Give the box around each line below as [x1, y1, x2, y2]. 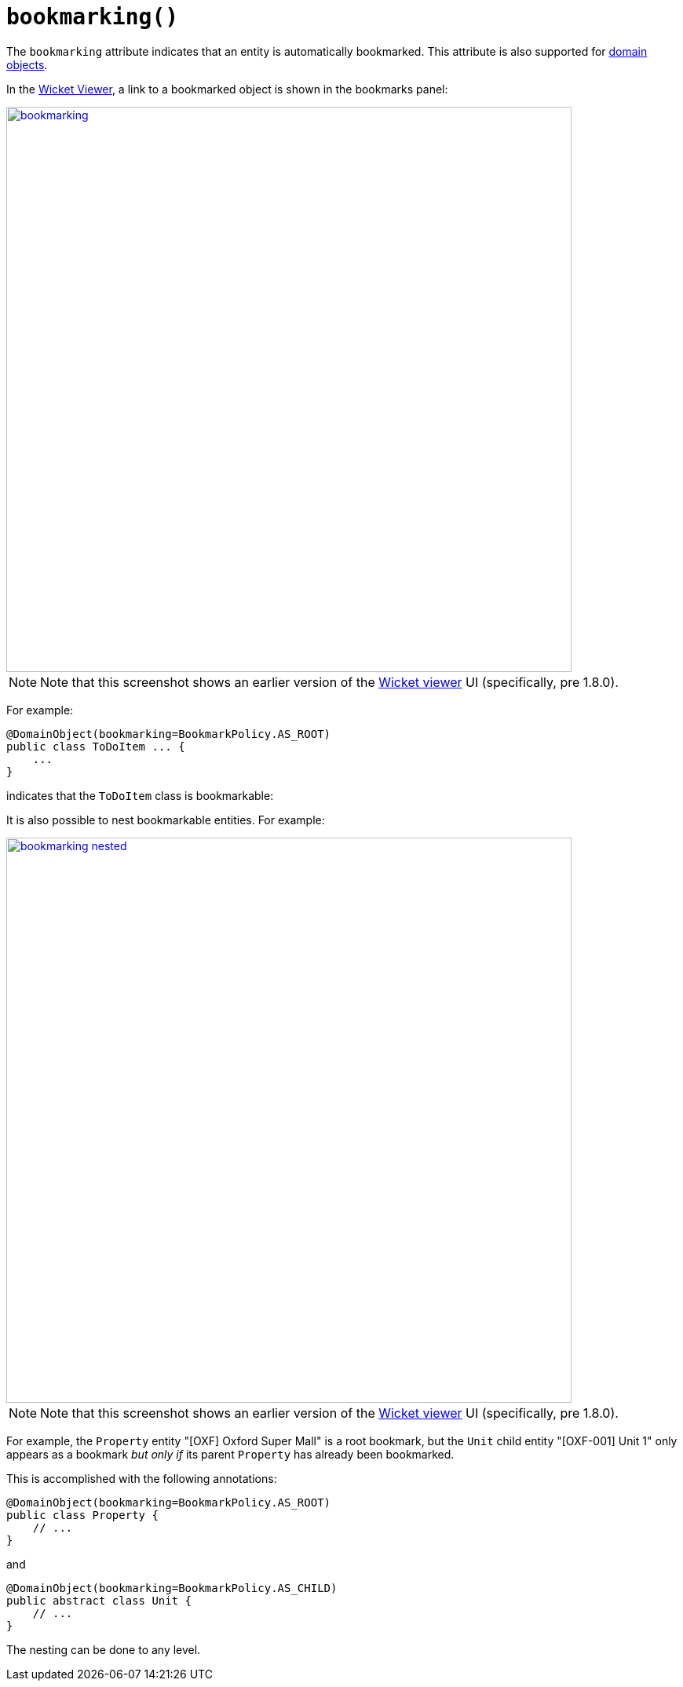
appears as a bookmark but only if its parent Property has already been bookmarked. [6, 1447, 455, 1461]
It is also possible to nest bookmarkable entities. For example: [6, 812, 325, 827]
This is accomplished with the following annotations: [6, 1471, 277, 1485]
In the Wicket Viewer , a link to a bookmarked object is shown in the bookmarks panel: [6, 82, 448, 96]
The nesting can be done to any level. [6, 1642, 201, 1656]
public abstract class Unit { [6, 1594, 192, 1607]
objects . [6, 57, 48, 71]
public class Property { [6, 1508, 159, 1521]
